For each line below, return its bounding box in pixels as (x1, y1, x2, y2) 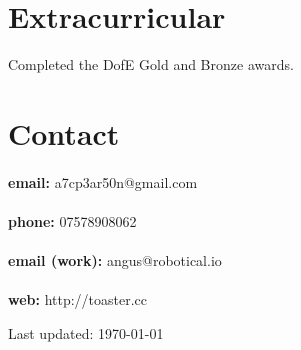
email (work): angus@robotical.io (8, 250, 222, 271)
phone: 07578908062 (8, 210, 137, 231)
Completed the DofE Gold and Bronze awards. (8, 54, 294, 75)
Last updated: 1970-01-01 (8, 322, 164, 343)
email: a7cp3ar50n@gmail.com (8, 171, 198, 192)
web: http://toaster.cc (8, 289, 148, 310)
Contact (8, 112, 120, 153)
